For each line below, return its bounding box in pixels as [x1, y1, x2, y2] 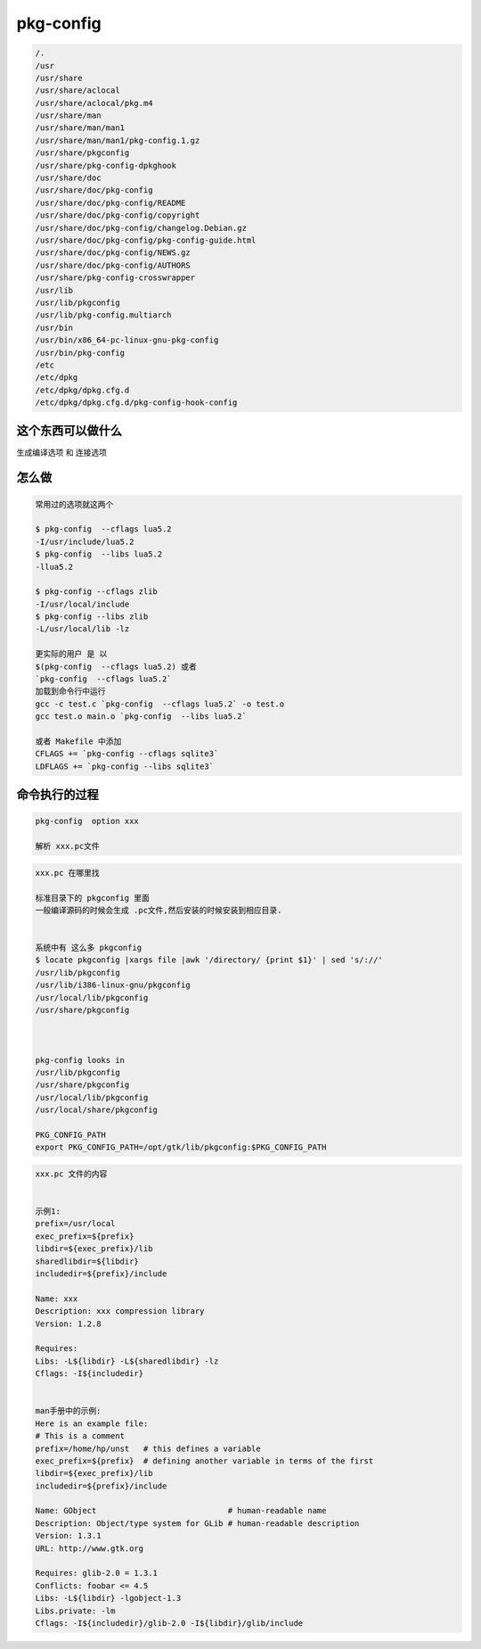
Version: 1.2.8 [35, 1318, 102, 1329]
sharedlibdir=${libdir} [35, 1256, 140, 1266]
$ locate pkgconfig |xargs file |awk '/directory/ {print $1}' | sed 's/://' [35, 955, 383, 965]
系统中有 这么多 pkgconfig [35, 943, 143, 953]
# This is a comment [35, 1431, 125, 1441]
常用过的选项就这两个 [35, 499, 114, 509]
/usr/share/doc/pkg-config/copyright [35, 210, 200, 220]
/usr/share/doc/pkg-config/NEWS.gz [35, 248, 191, 258]
